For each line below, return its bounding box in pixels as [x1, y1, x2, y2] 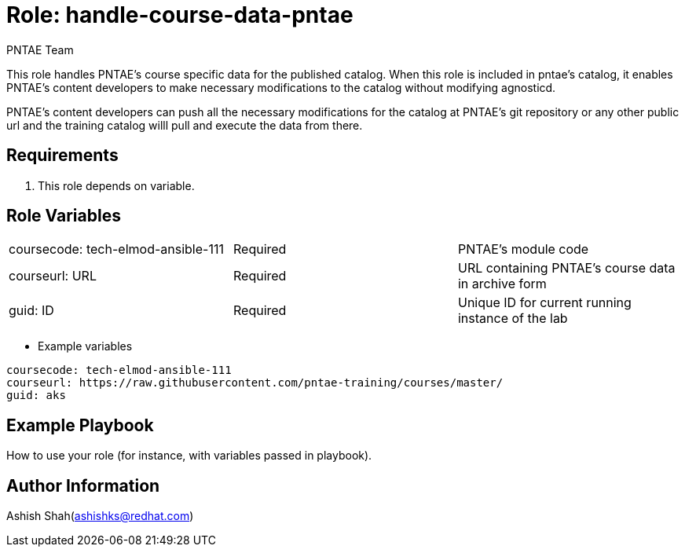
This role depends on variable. [38, 178, 195, 192]
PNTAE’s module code [457, 241, 589, 258]
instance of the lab [457, 310, 568, 327]
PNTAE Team [6, 42, 74, 57]
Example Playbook [6, 415, 154, 435]
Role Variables [6, 206, 121, 226]
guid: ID [9, 302, 54, 319]
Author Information [6, 475, 160, 496]
